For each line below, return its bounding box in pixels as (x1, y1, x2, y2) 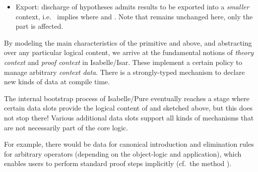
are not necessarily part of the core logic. (4, 122, 128, 132)
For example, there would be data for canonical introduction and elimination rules (4, 139, 254, 149)
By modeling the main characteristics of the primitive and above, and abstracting (4, 37, 252, 48)
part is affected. (15, 21, 64, 31)
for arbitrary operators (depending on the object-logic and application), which (4, 148, 242, 159)
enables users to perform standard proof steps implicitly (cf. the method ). (4, 158, 232, 169)
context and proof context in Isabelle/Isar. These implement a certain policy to (4, 57, 243, 67)
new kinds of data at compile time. (4, 76, 110, 87)
